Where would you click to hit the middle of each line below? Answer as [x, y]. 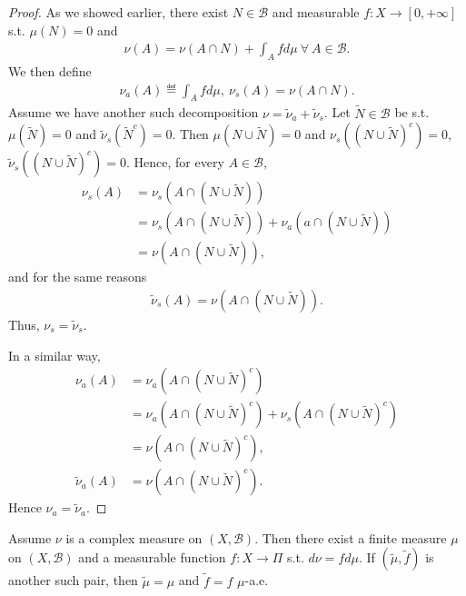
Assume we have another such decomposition [134, 112]
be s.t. [412, 112]
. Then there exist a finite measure [351, 537]
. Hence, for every [175, 162]
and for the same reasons [78, 277]
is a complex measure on [134, 537]
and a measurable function [152, 557]
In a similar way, [55, 355]
